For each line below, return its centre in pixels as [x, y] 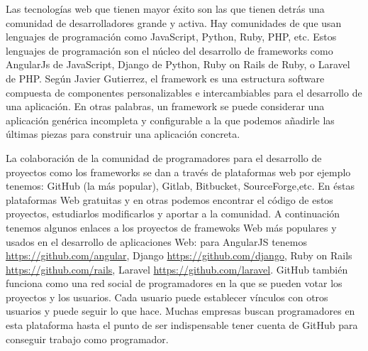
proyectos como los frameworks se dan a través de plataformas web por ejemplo [178, 172]
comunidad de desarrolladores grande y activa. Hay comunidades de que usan [174, 22]
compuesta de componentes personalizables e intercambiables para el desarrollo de [184, 92]
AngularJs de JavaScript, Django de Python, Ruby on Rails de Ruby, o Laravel [178, 64]
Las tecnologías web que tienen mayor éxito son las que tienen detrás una [165, 9]
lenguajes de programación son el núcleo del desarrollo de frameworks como [169, 50]
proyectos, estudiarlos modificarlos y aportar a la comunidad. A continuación [173, 214]
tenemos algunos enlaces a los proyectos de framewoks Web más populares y [171, 227]
